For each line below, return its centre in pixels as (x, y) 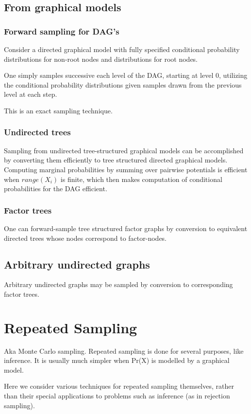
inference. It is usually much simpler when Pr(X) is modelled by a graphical (117, 360)
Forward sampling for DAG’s (62, 31)
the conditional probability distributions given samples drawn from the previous (123, 84)
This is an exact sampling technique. (58, 110)
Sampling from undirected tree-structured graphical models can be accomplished (124, 150)
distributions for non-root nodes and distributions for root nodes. (101, 59)
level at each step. (31, 94)
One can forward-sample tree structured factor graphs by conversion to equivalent (126, 228)
